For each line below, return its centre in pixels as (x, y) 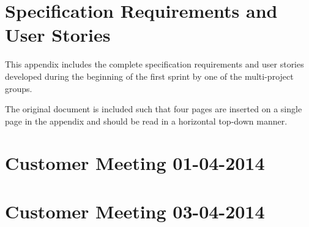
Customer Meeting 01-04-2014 (135, 163)
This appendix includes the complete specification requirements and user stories (154, 64)
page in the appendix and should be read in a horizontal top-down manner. (146, 121)
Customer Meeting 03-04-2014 (135, 211)
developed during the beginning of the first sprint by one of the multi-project (149, 76)
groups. (19, 88)
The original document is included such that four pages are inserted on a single (154, 109)
